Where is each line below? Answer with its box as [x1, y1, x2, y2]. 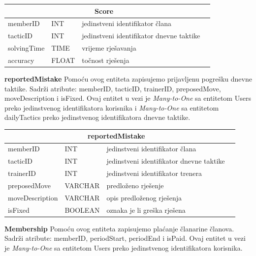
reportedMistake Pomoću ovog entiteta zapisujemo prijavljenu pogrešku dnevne [4, 73, 252, 84]
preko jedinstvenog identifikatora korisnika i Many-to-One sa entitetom [4, 102, 219, 113]
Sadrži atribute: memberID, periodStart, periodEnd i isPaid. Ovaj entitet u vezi [4, 233, 246, 243]
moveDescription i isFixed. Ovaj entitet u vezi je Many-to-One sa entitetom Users [4, 93, 251, 103]
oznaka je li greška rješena [106, 204, 186, 215]
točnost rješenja [82, 55, 129, 65]
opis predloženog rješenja [106, 192, 182, 202]
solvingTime [8, 43, 45, 53]
